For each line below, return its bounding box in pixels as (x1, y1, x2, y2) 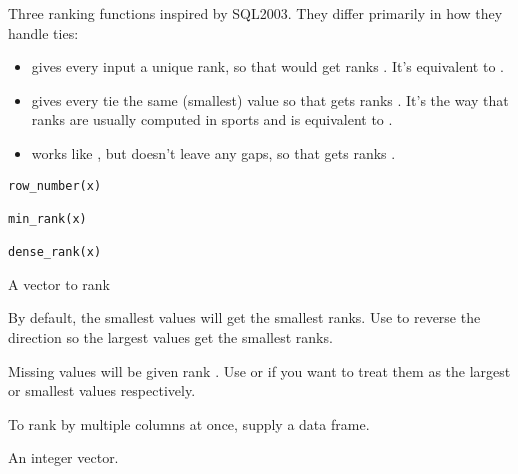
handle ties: (8, 22, 79, 43)
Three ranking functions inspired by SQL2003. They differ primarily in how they (8, 3, 503, 23)
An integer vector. (8, 447, 119, 468)
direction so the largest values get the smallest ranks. (8, 327, 333, 348)
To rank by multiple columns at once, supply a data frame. (8, 413, 370, 434)
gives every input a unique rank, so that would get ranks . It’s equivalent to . (31, 56, 504, 77)
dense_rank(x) (8, 245, 102, 260)
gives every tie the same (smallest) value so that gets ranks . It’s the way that (31, 89, 509, 110)
